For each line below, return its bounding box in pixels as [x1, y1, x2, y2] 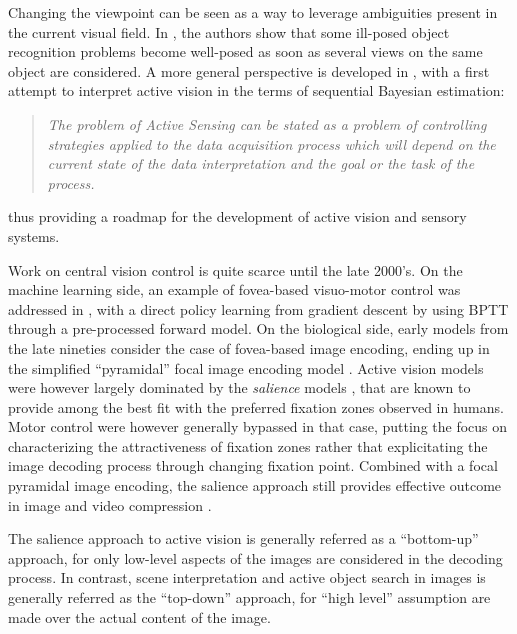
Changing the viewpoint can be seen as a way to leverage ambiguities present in [8, 2, 498, 22]
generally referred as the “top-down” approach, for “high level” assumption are [8, 587, 491, 608]
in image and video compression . [8, 494, 212, 515]
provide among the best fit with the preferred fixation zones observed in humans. [8, 396, 504, 417]
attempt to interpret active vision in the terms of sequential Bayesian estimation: [8, 80, 505, 101]
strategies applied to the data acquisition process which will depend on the [47, 133, 496, 154]
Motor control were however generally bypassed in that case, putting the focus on [8, 416, 508, 437]
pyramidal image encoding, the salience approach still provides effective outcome [8, 475, 502, 496]
